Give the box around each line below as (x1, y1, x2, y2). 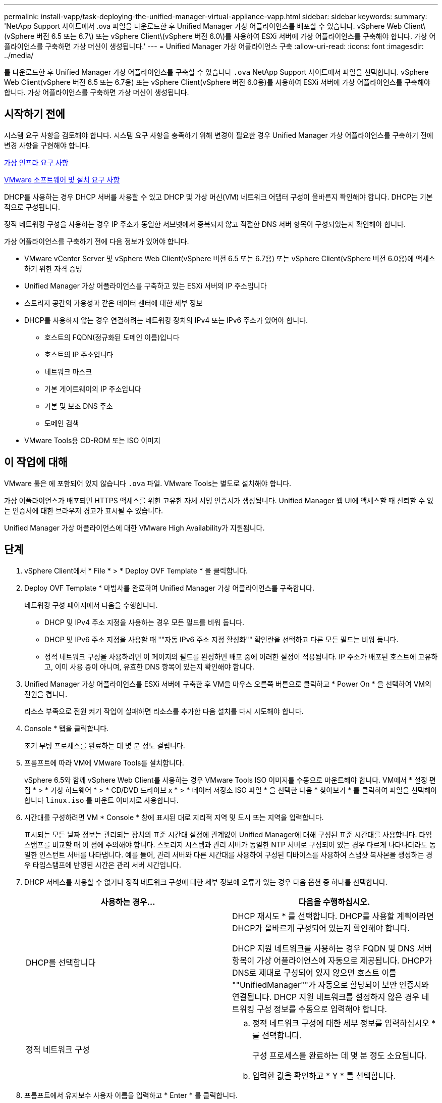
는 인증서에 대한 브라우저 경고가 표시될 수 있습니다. (4, 506, 163, 515)
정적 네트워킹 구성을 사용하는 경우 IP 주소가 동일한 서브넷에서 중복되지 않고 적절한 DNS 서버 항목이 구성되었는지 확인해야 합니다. (4, 219, 406, 228)
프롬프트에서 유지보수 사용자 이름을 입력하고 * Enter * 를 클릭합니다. (24, 1090, 238, 1099)
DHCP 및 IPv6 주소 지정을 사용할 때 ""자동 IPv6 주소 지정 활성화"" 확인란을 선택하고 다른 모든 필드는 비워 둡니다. (44, 635, 399, 644)
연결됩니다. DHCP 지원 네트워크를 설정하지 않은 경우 (232, 991, 420, 1002)
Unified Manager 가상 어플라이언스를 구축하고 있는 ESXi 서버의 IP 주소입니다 (24, 281, 267, 290)
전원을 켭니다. (24, 689, 68, 698)
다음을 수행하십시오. (298, 896, 370, 907)
